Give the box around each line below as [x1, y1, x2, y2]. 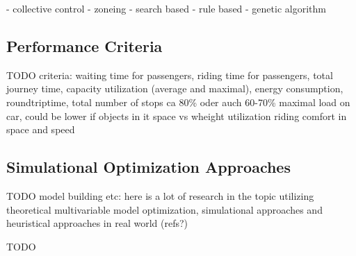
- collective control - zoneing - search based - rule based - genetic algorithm [6, 1, 326, 15]
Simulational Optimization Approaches [6, 156, 291, 178]
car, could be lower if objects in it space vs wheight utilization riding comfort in [6, 108, 347, 123]
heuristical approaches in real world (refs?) [6, 216, 188, 230]
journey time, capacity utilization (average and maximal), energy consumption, [6, 81, 343, 96]
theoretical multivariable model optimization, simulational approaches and [6, 202, 323, 216]
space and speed [6, 122, 75, 137]
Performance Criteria [6, 35, 163, 56]
